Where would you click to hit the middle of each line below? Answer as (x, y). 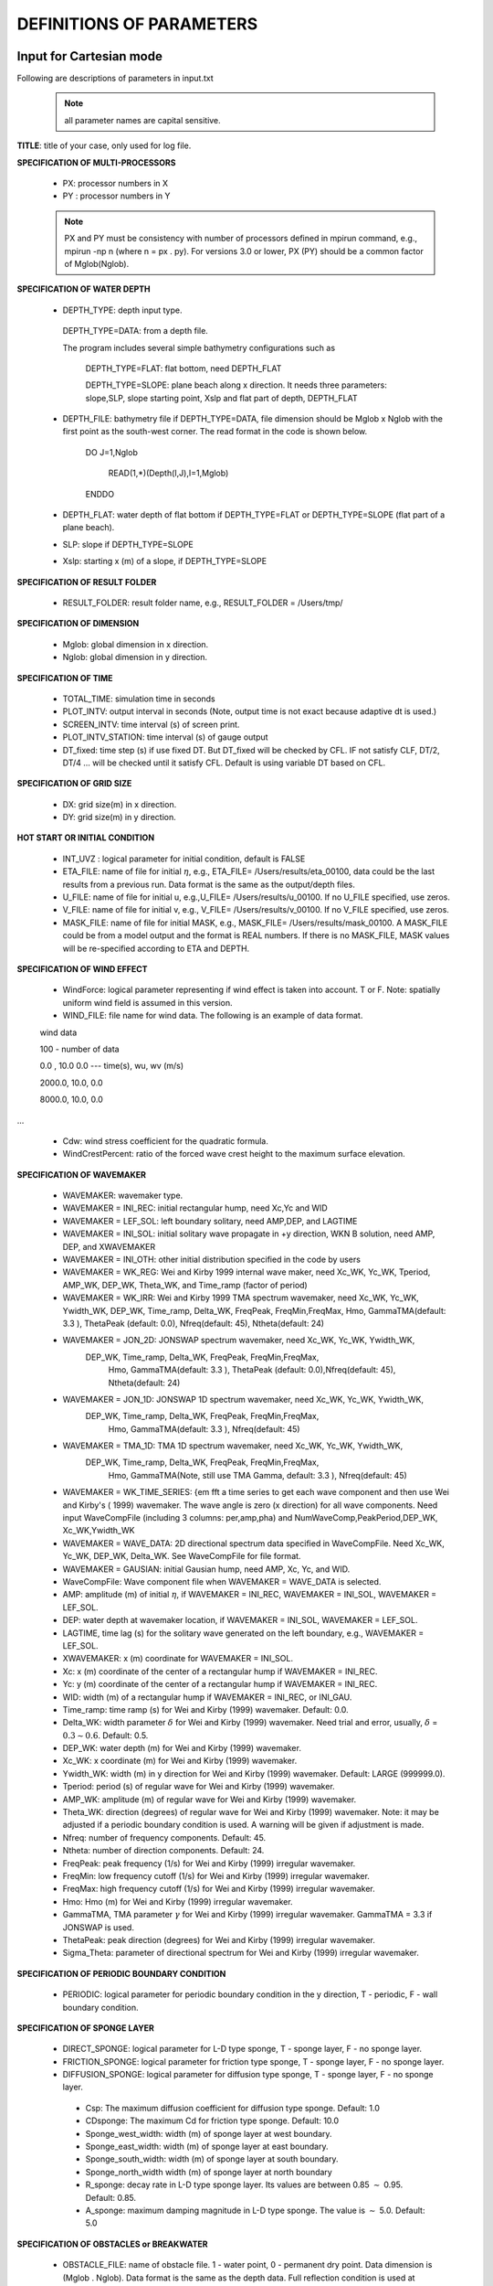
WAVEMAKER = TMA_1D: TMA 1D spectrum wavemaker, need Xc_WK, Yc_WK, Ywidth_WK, (233, 1446)
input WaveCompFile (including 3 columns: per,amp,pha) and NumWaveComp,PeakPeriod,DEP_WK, (250, 1518)
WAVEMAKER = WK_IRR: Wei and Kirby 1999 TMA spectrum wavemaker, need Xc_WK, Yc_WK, (241, 1298)
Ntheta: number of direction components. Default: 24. (163, 1851)
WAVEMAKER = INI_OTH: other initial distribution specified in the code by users (211, 1260)
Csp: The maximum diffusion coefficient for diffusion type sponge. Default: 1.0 (233, 2108)
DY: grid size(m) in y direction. (120, 817)
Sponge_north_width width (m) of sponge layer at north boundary (209, 2172)
